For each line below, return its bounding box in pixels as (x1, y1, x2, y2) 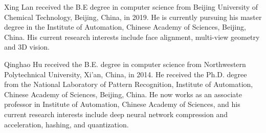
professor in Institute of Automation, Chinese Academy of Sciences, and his (4, 99, 240, 109)
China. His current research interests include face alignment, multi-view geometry (4, 31, 260, 42)
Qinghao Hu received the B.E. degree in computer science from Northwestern (4, 58, 246, 69)
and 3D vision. (4, 41, 50, 52)
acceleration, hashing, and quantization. (4, 119, 129, 129)
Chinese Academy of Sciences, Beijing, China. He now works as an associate (4, 88, 242, 99)
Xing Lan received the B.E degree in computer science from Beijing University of (4, 2, 258, 12)
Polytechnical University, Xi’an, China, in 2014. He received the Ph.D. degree (4, 69, 247, 79)
